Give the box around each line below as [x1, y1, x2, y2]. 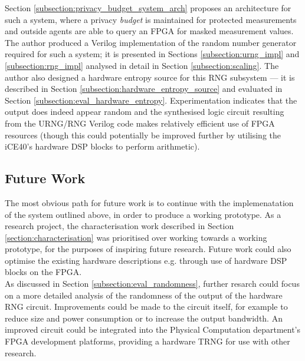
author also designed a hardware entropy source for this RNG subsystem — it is [5, 71, 295, 83]
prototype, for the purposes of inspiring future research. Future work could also [5, 243, 291, 255]
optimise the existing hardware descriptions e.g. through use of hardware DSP [5, 254, 287, 266]
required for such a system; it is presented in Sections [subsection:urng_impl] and [5, 48, 300, 60]
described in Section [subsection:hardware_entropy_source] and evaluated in [5, 82, 283, 95]
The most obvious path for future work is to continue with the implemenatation [5, 196, 294, 208]
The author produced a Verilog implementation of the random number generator [5, 36, 297, 48]
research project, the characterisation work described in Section [5, 220, 234, 232]
